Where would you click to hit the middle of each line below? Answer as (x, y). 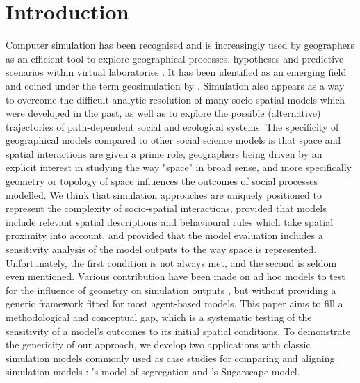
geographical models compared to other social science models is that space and (173, 140)
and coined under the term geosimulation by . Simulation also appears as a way (175, 85)
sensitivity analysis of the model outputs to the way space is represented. (161, 249)
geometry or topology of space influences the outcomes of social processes (162, 181)
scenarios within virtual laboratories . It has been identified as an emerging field (176, 72)
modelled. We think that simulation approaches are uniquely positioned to (164, 194)
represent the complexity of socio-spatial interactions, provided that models (166, 208)
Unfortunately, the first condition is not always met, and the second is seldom (171, 262)
